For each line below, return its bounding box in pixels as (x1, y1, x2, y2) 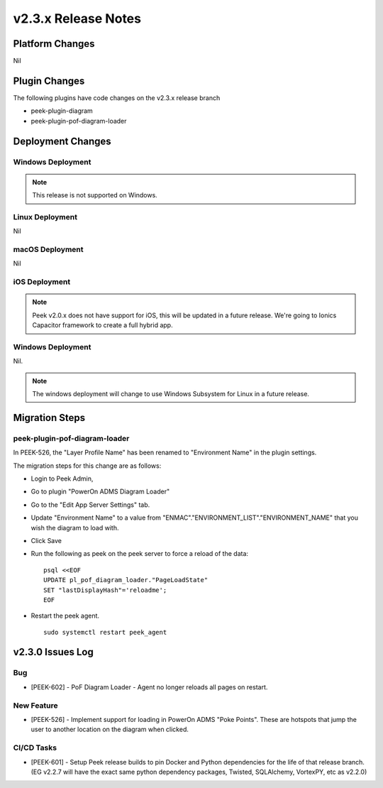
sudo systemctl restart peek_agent (43, 628, 167, 636)
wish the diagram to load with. (30, 523, 119, 532)
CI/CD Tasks (13, 743, 57, 753)
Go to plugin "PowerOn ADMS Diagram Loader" (30, 487, 170, 496)
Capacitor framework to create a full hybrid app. (32, 321, 173, 329)
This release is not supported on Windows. (32, 191, 157, 199)
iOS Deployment (13, 277, 71, 287)
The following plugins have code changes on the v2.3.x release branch (13, 93, 221, 102)
